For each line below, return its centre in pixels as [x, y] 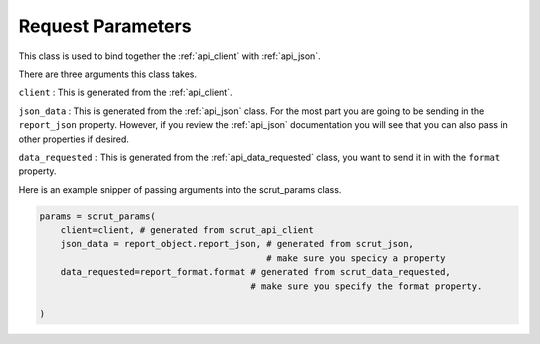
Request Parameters [105, 26]
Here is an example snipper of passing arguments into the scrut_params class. [180, 189]
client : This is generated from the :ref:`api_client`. [125, 92]
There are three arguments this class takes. [108, 74]
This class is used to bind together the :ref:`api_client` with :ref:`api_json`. [169, 56]
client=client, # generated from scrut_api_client [187, 230]
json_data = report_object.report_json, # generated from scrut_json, [237, 244]
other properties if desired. [74, 139]
